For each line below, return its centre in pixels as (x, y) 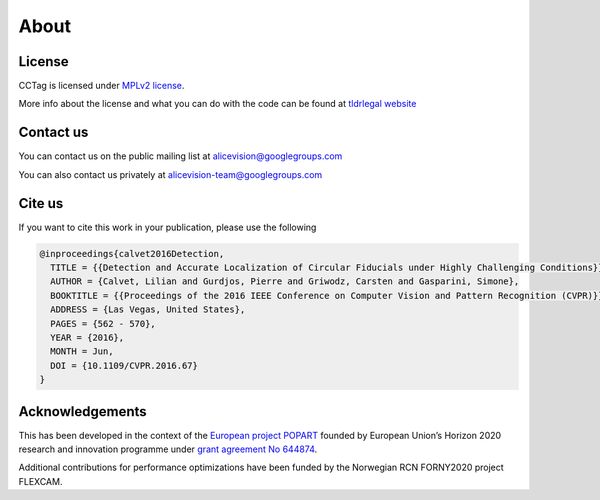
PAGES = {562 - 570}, (103, 323)
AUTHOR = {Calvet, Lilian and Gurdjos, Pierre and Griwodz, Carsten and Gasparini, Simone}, (285, 281)
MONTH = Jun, (82, 351)
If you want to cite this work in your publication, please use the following (167, 227)
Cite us (41, 203)
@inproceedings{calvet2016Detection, (132, 253)
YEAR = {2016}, (87, 337)
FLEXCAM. (40, 481)
